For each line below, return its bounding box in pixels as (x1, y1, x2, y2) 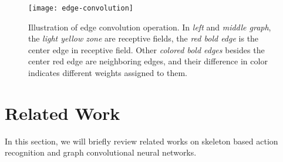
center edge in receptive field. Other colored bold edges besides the (28, 43, 265, 56)
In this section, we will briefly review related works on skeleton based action (5, 135, 278, 147)
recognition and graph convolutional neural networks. (5, 146, 197, 158)
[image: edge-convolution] (28, 4, 133, 12)
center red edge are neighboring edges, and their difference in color (28, 55, 268, 67)
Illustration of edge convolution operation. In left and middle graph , (28, 20, 271, 33)
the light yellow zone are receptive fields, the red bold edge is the (28, 32, 259, 44)
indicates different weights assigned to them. (28, 67, 187, 79)
